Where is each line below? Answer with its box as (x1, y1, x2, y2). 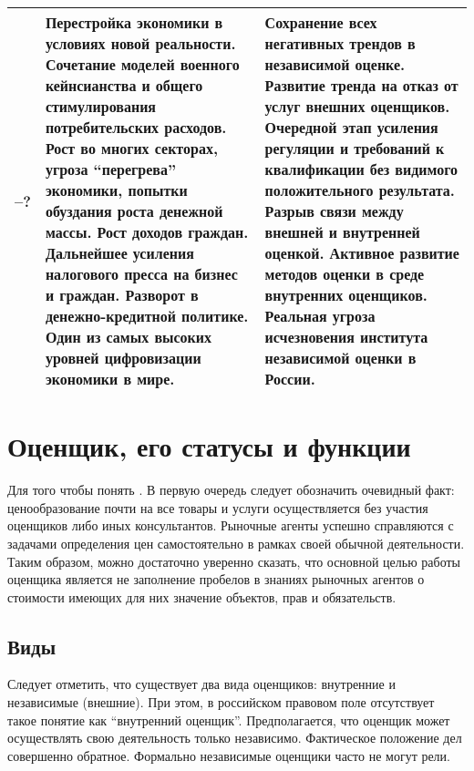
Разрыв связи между (264, 200, 404, 221)
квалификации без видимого (264, 159, 459, 180)
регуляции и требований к (264, 138, 445, 159)
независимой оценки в (264, 347, 417, 368)
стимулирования (45, 96, 156, 117)
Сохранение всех (264, 12, 377, 33)
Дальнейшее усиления (45, 242, 194, 263)
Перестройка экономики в (45, 12, 223, 33)
